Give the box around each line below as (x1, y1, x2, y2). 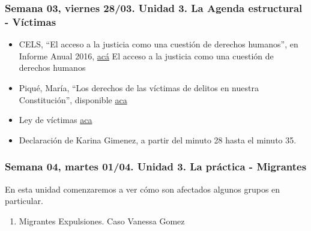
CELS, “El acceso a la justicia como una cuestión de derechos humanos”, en (19, 38, 298, 50)
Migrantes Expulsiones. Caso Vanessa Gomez (19, 214, 185, 227)
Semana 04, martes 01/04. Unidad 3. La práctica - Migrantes (5, 159, 307, 174)
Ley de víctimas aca (19, 113, 92, 126)
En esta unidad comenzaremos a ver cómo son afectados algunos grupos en (5, 182, 280, 195)
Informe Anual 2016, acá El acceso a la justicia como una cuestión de (19, 49, 274, 62)
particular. (5, 194, 43, 207)
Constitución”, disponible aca (19, 93, 127, 106)
